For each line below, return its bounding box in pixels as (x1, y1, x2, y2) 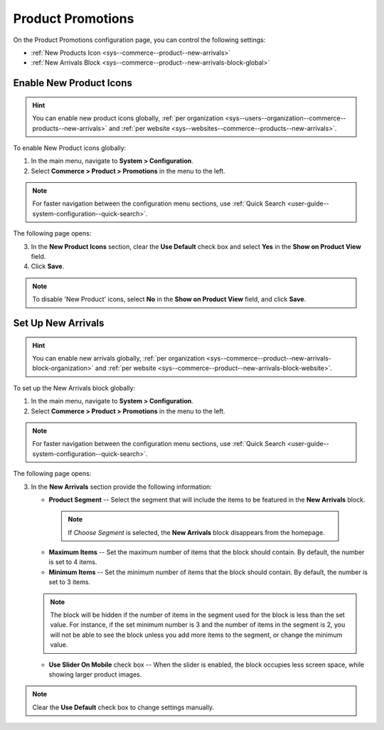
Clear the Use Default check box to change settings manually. (32, 703, 215, 712)
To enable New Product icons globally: (13, 143, 127, 152)
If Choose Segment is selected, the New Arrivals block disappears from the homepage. (68, 528, 325, 536)
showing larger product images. (48, 670, 142, 679)
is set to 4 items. (48, 558, 97, 566)
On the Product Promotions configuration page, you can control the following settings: (13, 36, 266, 44)
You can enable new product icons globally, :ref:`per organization (32, 114, 224, 122)
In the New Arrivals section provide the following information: (31, 482, 213, 491)
